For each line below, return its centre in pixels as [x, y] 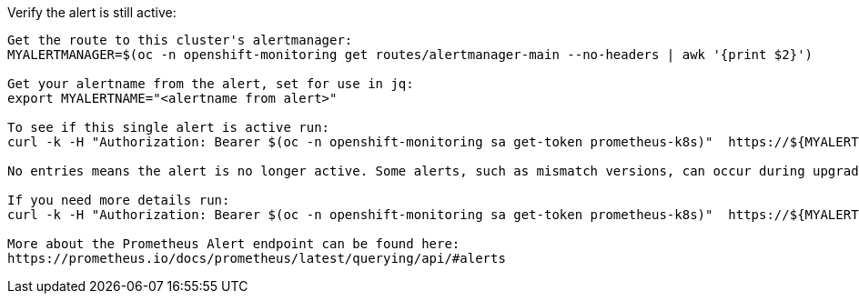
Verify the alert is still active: [92, 12]
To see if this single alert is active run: [169, 127]
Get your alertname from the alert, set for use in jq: [211, 84]
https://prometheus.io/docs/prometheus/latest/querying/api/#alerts [257, 258]
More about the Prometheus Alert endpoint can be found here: [234, 244]
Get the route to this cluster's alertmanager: [180, 40]
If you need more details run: [119, 200]
